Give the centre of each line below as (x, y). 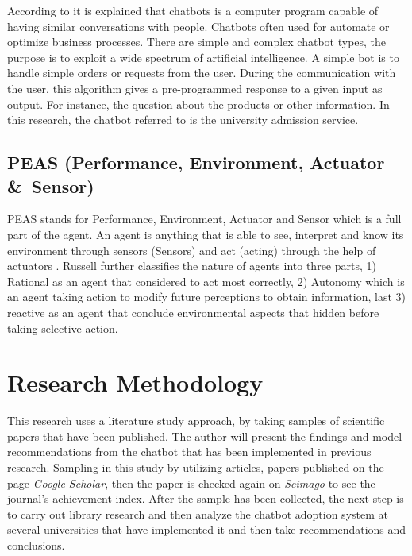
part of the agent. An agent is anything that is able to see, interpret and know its (206, 234)
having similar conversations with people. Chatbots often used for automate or (198, 26)
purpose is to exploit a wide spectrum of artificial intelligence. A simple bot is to (203, 57)
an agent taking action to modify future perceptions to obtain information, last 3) (206, 297)
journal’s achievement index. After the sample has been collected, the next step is (206, 498)
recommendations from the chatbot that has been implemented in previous (189, 452)
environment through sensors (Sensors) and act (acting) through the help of (192, 250)
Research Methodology (135, 382)
